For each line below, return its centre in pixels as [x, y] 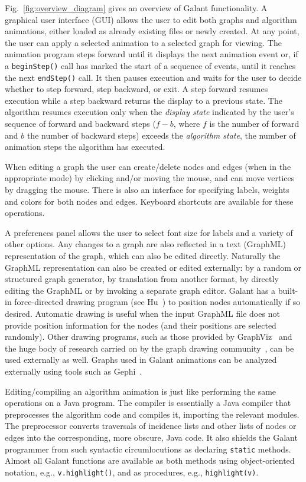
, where [187, 124]
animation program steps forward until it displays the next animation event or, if [152, 54]
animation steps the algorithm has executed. [85, 147]
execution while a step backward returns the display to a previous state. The [144, 100]
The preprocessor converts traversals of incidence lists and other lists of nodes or [151, 426]
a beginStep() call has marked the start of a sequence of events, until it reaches [150, 65]
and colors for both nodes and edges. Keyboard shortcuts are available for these [149, 201]
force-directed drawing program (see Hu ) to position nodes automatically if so [157, 302]
